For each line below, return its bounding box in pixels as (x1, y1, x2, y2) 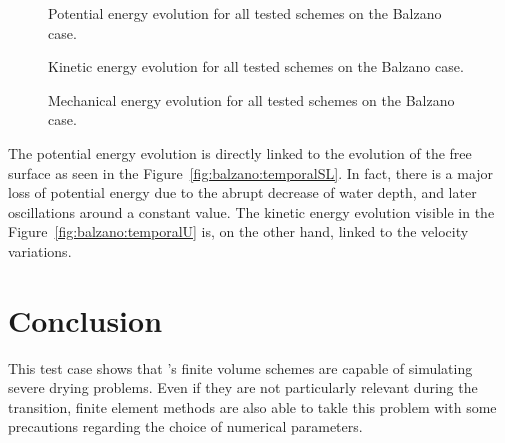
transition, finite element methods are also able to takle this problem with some (8, 396, 497, 417)
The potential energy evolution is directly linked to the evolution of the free (8, 142, 472, 163)
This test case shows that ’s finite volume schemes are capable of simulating (8, 357, 473, 378)
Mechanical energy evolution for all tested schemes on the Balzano (48, 89, 455, 110)
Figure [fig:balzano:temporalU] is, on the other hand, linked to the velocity (8, 221, 469, 242)
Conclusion (8, 299, 163, 340)
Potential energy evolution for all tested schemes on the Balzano (48, 3, 442, 23)
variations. (8, 240, 72, 261)
